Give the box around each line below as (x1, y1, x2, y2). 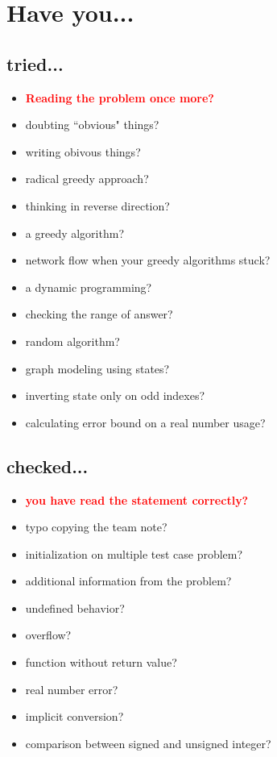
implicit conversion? (25, 708, 124, 725)
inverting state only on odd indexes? (25, 387, 205, 404)
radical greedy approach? (25, 170, 149, 187)
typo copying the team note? (25, 518, 167, 535)
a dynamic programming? (25, 278, 152, 295)
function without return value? (25, 654, 177, 671)
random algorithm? (25, 332, 120, 349)
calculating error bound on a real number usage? (25, 414, 266, 430)
